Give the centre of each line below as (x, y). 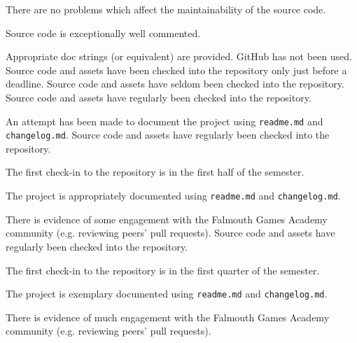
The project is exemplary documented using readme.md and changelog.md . (167, 294)
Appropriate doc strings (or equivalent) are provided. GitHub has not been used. (179, 56)
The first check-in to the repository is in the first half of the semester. (155, 172)
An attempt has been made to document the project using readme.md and (164, 121)
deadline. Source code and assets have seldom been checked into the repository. (175, 84)
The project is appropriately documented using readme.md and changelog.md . (173, 196)
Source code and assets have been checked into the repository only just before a (176, 70)
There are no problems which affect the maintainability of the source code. (166, 9)
